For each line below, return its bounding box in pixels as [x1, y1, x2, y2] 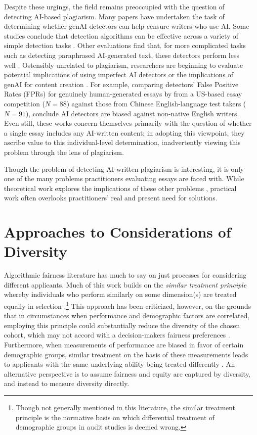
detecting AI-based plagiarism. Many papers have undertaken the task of [4, 11, 225, 21]
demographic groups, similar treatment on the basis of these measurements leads [4, 349, 248, 359]
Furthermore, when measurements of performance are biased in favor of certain [4, 339, 244, 349]
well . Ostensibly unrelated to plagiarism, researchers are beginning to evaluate [4, 59, 243, 70]
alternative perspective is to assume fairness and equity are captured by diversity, [4, 368, 251, 379]
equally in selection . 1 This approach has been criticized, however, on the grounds [4, 299, 251, 311]
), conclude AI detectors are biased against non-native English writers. [25, 108, 239, 118]
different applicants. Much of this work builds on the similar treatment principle [4, 279, 247, 290]
